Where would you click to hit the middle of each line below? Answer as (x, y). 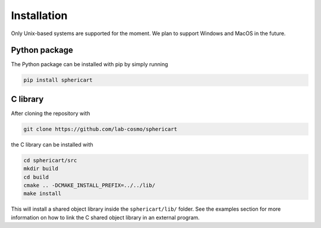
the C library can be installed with (52, 144)
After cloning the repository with (51, 113)
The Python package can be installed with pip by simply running (90, 64)
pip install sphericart (58, 80)
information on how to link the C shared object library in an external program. (106, 217)
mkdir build (41, 169)
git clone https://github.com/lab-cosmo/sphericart (100, 129)
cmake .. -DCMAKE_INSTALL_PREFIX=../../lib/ (89, 185)
